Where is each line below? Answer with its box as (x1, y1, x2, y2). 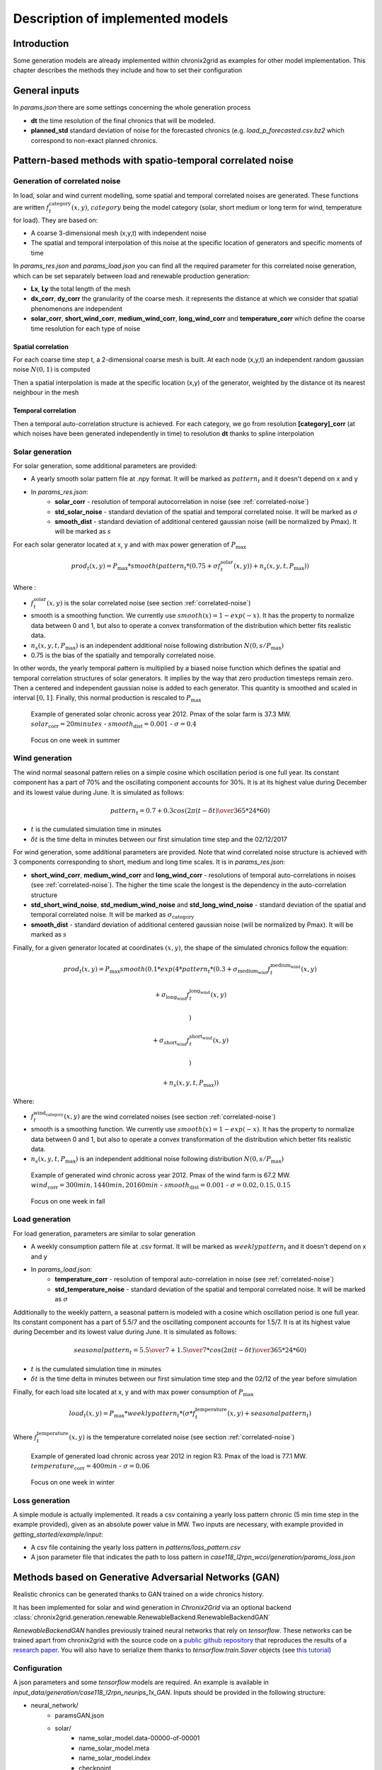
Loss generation (13, 1495, 71, 1505)
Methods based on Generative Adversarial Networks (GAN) (13, 1572, 280, 1584)
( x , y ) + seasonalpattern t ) (227, 1409, 311, 1419)
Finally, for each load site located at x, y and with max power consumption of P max (13, 1388, 254, 1398)
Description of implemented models (13, 11, 228, 26)
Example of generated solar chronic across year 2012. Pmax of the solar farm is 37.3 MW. (30, 709, 291, 718)
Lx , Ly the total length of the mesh (30, 285, 131, 293)
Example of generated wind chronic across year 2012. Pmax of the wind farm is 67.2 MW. (30, 1170, 291, 1179)
